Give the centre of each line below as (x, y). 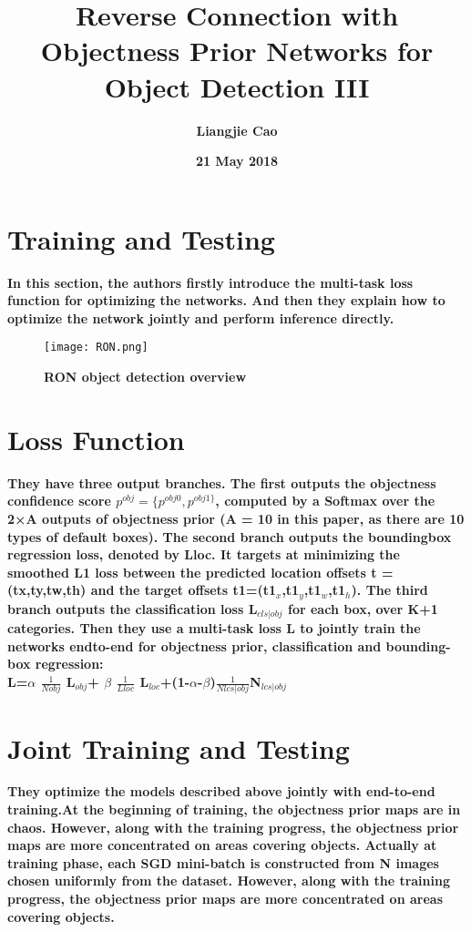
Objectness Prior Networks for (237, 51)
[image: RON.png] (96, 348)
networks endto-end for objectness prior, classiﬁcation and (195, 645)
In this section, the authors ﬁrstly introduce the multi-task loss (210, 282)
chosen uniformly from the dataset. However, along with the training (229, 881)
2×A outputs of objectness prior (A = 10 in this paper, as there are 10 (236, 518)
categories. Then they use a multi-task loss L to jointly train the (214, 628)
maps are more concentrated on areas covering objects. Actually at (222, 845)
